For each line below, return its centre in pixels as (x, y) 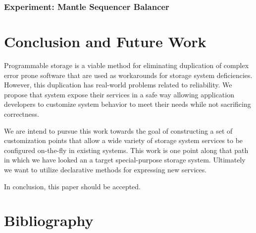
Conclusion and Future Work (105, 41)
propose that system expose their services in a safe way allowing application (119, 94)
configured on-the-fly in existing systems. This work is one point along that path (126, 150)
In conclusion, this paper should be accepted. (73, 186)
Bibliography (49, 220)
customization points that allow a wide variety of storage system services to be (124, 140)
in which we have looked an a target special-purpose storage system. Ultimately (125, 160)
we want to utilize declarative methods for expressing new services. (105, 169)
